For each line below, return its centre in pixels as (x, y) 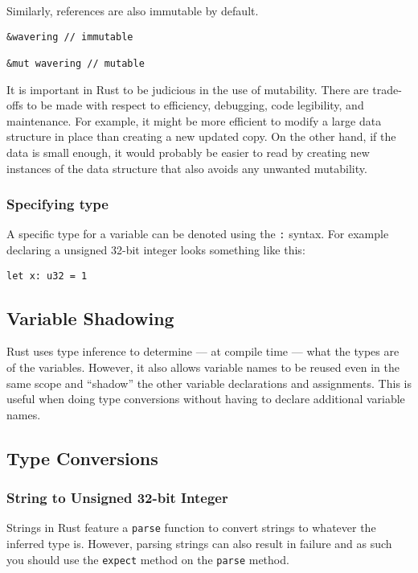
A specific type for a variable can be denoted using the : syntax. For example (198, 234)
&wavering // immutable (70, 37)
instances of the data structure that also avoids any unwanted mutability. (187, 168)
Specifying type (57, 204)
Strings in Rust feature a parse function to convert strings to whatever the (191, 528)
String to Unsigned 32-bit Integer (117, 498)
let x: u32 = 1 (47, 276)
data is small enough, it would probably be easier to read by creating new (188, 152)
